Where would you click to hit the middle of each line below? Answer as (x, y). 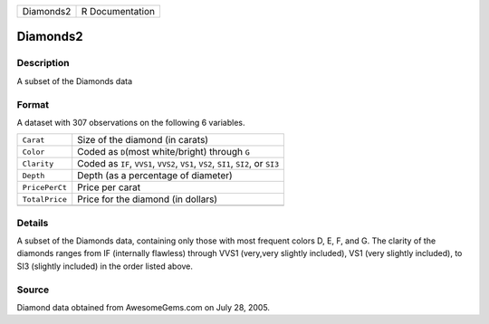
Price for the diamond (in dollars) (147, 199)
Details (33, 223)
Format (33, 104)
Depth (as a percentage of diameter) (155, 176)
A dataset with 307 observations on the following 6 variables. (131, 122)
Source (33, 290)
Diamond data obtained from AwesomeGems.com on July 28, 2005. (144, 307)
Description (43, 63)
